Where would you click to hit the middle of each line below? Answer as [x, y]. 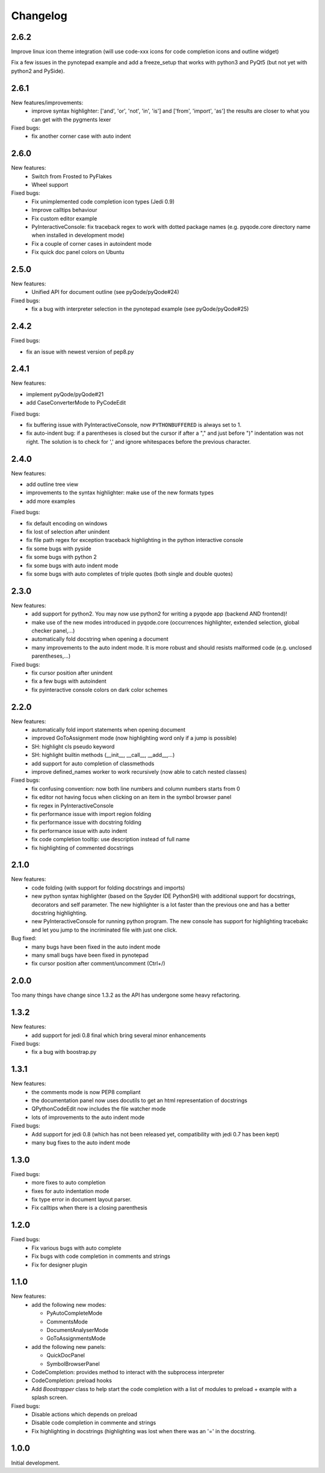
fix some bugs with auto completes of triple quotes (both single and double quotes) [129, 574]
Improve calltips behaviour [64, 210]
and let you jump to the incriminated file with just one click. [104, 930]
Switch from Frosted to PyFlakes [72, 176]
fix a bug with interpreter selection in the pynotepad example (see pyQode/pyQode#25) [140, 309]
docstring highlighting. [59, 913]
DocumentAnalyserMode [77, 1330]
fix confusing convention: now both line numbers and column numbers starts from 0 [136, 788]
